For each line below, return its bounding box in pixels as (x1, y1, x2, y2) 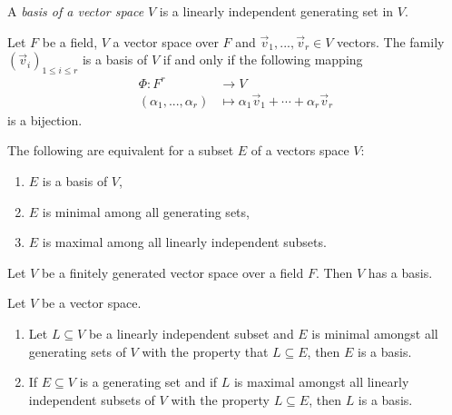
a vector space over (113, 32, 219, 51)
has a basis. (368, 262, 433, 282)
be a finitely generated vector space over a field (41, 262, 304, 282)
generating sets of (28, 341, 126, 361)
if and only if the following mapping (162, 50, 363, 69)
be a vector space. (41, 293, 142, 312)
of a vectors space (251, 141, 349, 160)
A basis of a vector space (7, 2, 144, 20)
